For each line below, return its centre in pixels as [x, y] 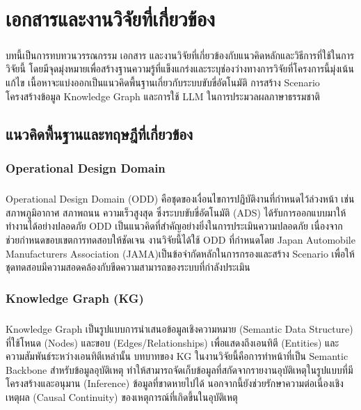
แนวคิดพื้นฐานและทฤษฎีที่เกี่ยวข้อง [99, 133]
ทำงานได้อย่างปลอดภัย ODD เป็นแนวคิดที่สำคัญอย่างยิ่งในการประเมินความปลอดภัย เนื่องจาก [174, 226]
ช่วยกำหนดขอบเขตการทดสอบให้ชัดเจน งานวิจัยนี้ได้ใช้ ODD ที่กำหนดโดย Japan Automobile [180, 239]
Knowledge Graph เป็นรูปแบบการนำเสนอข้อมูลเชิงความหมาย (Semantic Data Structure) [179, 328]
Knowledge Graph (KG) [75, 298]
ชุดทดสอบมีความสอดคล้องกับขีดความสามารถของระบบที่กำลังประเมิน [128, 267]
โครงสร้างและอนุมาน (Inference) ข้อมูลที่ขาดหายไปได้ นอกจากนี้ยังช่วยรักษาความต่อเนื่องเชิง [175, 383]
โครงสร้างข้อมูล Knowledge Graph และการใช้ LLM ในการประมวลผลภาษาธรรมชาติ [163, 96]
